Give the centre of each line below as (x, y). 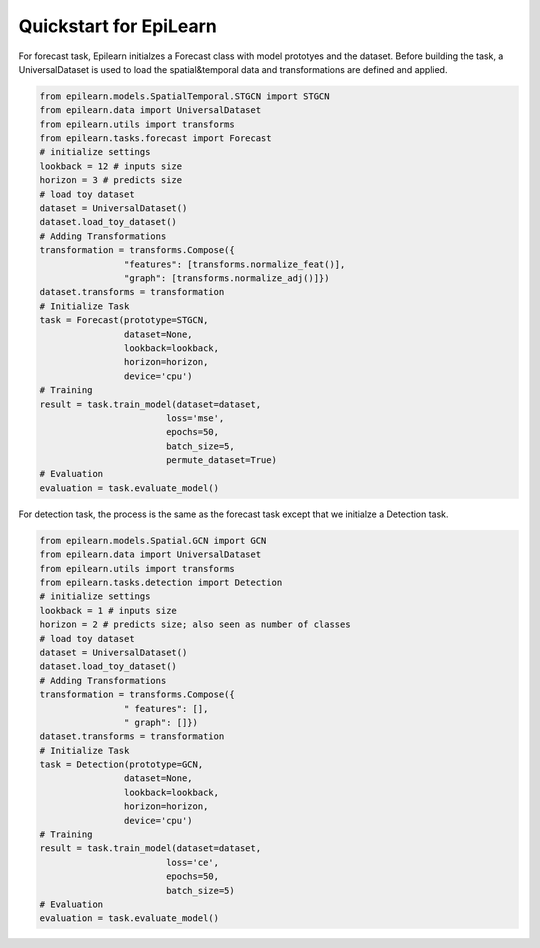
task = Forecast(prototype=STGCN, (124, 320)
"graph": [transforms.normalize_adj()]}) (226, 278)
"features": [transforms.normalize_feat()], (234, 264)
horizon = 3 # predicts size (111, 180)
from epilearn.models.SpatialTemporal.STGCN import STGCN (184, 96)
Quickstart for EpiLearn (117, 26)
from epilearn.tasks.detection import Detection (161, 582)
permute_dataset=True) (221, 460)
